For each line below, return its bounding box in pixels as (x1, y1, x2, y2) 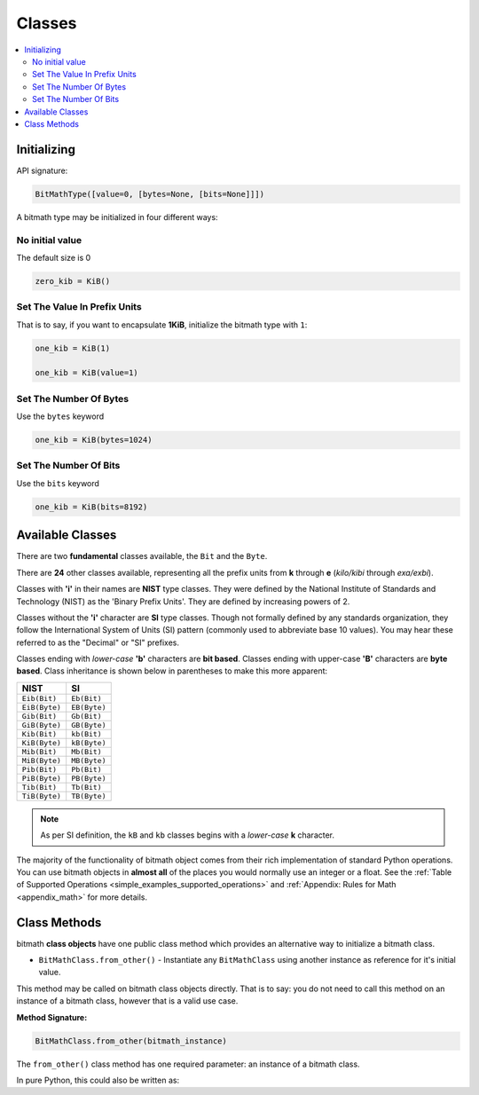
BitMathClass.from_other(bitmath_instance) (35, 1036, 228, 1046)
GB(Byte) (71, 720, 106, 729)
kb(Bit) (71, 729, 102, 738)
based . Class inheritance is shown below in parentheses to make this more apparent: (16, 666, 328, 676)
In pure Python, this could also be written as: (16, 1075, 180, 1086)
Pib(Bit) (21, 764, 58, 774)
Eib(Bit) (21, 693, 58, 703)
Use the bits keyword (16, 477, 99, 488)
